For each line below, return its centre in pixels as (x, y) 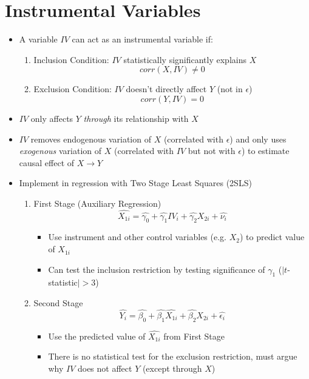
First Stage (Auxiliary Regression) (97, 203)
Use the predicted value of (97, 336)
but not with (212, 151)
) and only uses (258, 139)
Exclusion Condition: (73, 89)
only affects (52, 118)
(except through (172, 368)
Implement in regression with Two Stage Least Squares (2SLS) (135, 183)
